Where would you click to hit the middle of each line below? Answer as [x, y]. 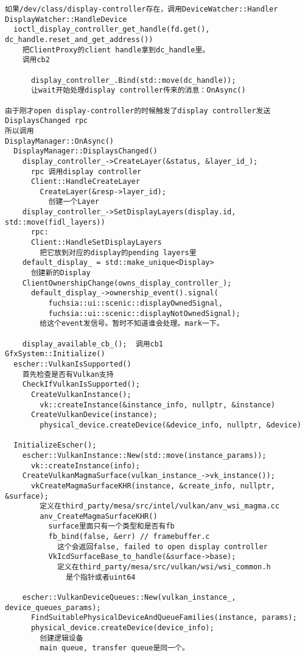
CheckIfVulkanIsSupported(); [81, 385]
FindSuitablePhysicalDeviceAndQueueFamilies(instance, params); [164, 618]
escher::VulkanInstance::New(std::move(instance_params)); [144, 455]
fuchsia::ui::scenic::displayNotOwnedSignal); [144, 313]
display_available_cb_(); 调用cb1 [93, 344]
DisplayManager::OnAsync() [59, 141]
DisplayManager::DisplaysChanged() [86, 151]
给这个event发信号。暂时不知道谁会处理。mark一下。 [132, 324]
